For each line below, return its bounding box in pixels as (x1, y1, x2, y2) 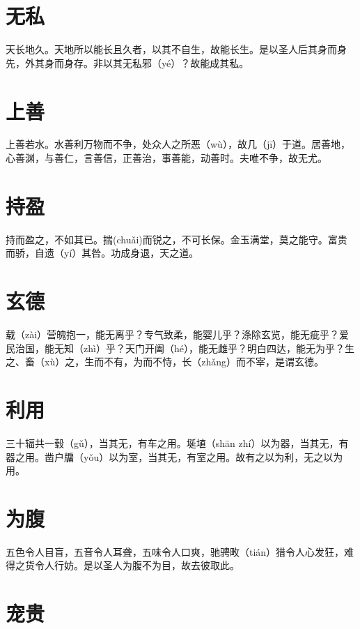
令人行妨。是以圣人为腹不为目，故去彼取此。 (34, 558, 240, 573)
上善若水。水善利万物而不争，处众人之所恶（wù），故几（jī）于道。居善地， (6, 137, 351, 151)
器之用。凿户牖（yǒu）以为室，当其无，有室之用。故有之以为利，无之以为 (6, 449, 343, 464)
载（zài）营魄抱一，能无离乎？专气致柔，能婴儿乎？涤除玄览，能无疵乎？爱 (6, 327, 350, 342)
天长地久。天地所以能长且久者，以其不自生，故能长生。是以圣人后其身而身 (6, 42, 347, 56)
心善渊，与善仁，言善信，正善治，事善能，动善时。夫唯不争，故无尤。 (6, 151, 327, 165)
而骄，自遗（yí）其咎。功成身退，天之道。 (6, 245, 199, 260)
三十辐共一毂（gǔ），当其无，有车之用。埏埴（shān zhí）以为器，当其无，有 (6, 435, 349, 450)
